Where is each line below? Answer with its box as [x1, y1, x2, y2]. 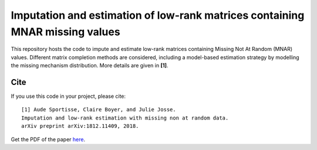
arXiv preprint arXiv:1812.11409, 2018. [21, 123, 139, 129]
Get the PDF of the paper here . [11, 135, 86, 143]
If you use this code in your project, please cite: [11, 93, 126, 100]
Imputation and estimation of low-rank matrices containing [11, 9, 305, 22]
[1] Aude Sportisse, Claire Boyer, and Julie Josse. [21, 106, 176, 113]
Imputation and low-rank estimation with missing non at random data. [21, 114, 229, 121]
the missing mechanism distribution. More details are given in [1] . [11, 62, 168, 69]
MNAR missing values [11, 25, 120, 38]
